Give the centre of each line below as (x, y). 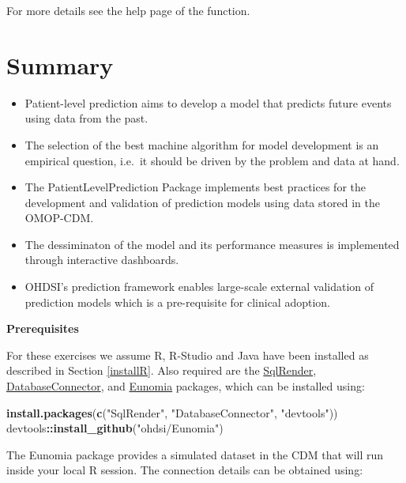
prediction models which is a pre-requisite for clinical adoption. (177, 302)
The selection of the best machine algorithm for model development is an (202, 144)
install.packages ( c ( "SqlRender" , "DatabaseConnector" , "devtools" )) (172, 412)
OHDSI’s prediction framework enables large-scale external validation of (199, 287)
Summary (60, 64)
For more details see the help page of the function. (128, 10)
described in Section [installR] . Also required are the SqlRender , (162, 370)
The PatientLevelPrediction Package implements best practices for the (195, 187)
